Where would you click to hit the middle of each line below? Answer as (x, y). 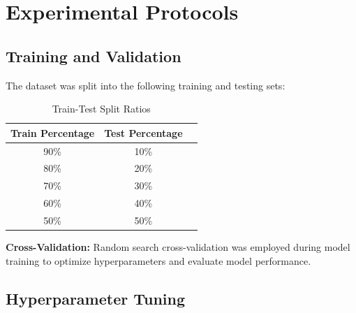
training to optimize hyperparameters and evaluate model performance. (158, 260)
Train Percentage (53, 132)
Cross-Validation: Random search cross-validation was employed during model (178, 247)
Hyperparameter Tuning (96, 298)
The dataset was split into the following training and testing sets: (146, 85)
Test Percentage (143, 132)
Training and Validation (94, 56)
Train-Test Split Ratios (101, 109)
